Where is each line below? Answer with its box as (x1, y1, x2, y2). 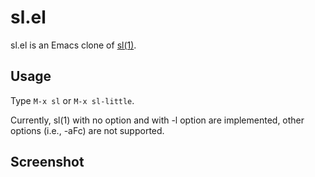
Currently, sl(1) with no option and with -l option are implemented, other (10, 114, 305, 126)
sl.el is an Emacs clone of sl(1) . (10, 39, 137, 51)
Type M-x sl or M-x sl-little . (10, 94, 135, 106)
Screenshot (10, 154, 85, 171)
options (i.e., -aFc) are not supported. (10, 124, 165, 136)
